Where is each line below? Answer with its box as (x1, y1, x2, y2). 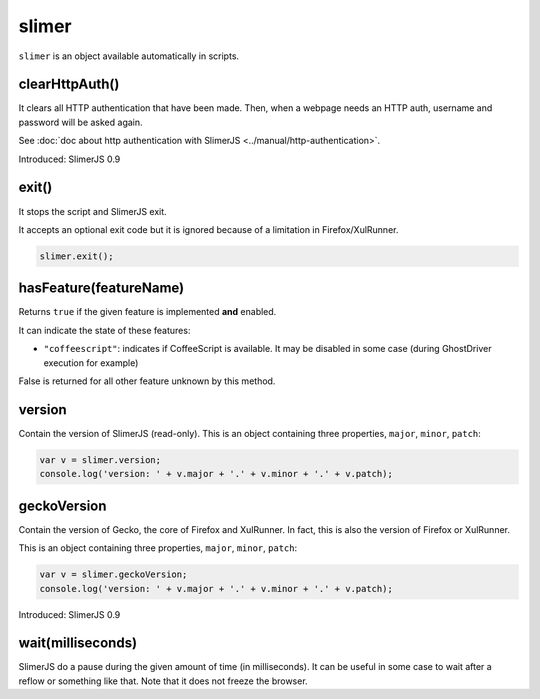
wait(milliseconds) (18, 635, 138, 652)
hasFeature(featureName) (18, 280, 185, 297)
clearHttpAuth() (18, 76, 120, 93)
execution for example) (43, 356, 139, 369)
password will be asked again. (18, 116, 144, 128)
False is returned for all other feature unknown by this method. (18, 375, 276, 387)
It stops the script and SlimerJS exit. (18, 205, 167, 217)
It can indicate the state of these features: (18, 324, 191, 336)
